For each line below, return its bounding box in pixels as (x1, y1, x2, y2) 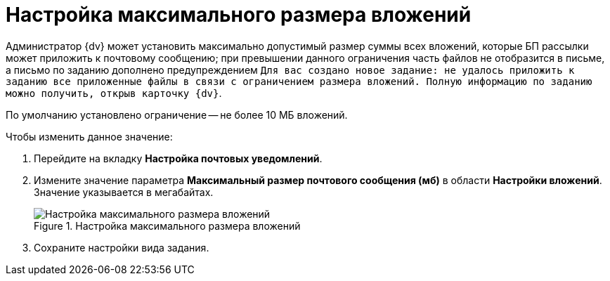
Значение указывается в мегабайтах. (34, 185, 214, 198)
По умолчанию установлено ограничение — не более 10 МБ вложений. (6, 108, 348, 121)
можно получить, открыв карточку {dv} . (6, 86, 222, 99)
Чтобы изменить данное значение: (6, 130, 173, 143)
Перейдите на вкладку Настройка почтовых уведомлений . (34, 152, 323, 164)
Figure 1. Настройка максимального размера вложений (34, 219, 301, 232)
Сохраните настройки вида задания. (34, 241, 209, 254)
